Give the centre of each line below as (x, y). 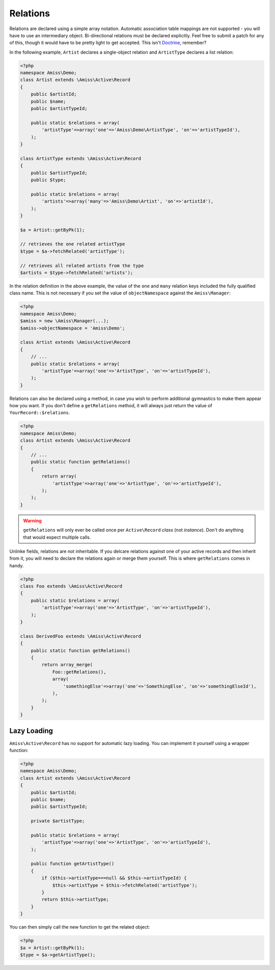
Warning (32, 520)
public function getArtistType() (73, 864)
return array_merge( (67, 665)
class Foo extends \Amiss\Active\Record (71, 586)
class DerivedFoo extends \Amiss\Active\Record (80, 636)
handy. (17, 565)
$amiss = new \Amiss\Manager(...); (64, 321)
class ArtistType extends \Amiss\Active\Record (80, 158)
